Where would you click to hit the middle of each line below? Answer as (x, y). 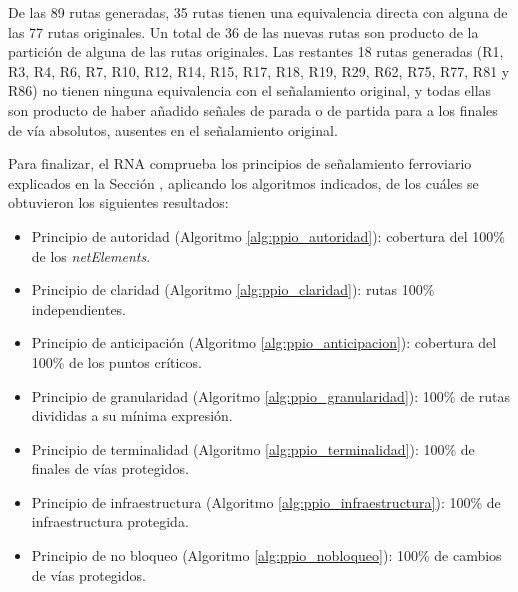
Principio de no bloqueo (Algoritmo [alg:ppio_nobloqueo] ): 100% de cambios (266, 555)
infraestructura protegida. (110, 521)
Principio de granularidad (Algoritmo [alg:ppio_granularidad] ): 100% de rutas (271, 395)
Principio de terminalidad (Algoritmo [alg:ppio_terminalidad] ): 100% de (253, 448)
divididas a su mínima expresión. (132, 415)
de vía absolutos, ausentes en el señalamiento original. (173, 129)
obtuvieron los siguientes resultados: (118, 202)
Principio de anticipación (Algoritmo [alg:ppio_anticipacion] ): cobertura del (264, 342)
